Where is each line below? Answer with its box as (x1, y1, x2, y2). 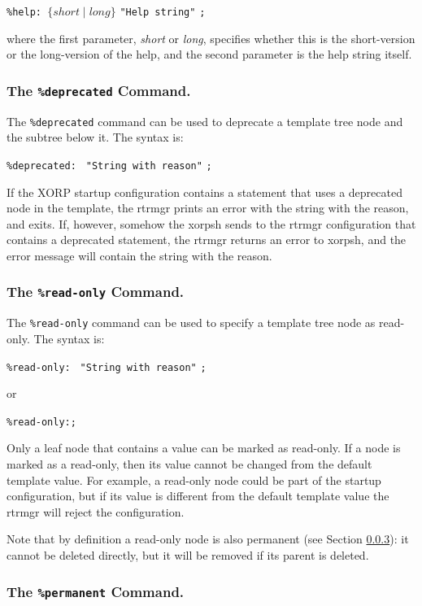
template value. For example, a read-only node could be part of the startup (7, 471, 381, 488)
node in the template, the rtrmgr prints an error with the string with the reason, (7, 199, 409, 216)
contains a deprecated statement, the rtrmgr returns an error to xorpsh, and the (7, 231, 407, 248)
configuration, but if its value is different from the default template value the (7, 487, 389, 504)
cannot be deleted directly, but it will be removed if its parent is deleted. (7, 547, 369, 563)
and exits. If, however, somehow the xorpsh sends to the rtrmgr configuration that (7, 215, 416, 232)
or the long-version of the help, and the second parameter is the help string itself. (7, 46, 412, 63)
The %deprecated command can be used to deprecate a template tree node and (7, 112, 403, 129)
